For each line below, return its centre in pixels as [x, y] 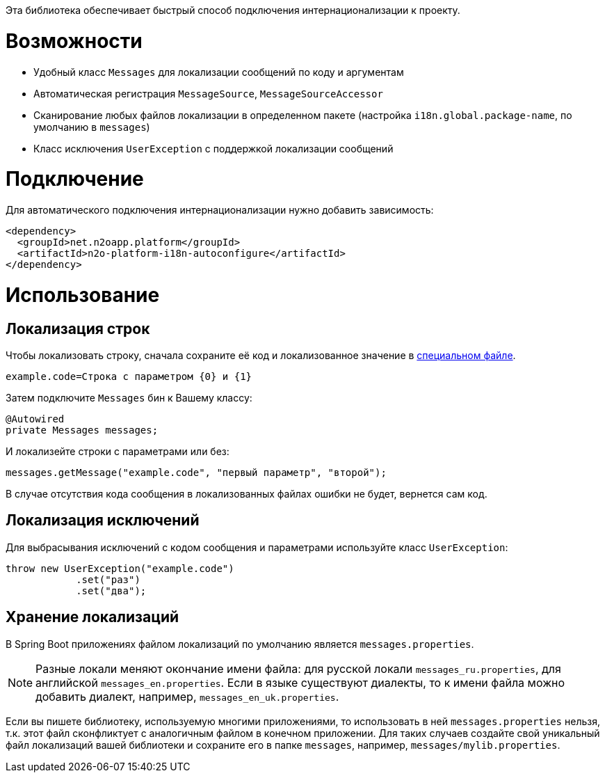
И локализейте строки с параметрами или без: [118, 451]
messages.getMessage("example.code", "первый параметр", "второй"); [196, 472]
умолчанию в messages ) [92, 127]
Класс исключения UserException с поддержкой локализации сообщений [213, 148]
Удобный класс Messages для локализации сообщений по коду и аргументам [219, 72]
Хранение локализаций [92, 617]
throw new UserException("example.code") [120, 568]
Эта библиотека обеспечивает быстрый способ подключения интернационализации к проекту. [233, 10]
